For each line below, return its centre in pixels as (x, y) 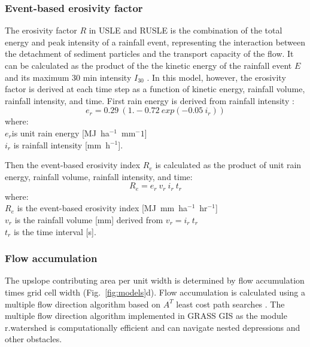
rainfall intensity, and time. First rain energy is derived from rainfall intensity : (150, 100)
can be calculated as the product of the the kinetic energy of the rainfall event (148, 65)
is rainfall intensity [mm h (62, 144)
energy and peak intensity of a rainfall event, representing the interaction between (155, 42)
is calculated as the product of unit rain (228, 165)
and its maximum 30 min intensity (68, 77)
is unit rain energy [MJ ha (60, 133)
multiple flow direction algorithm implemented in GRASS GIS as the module (146, 316)
